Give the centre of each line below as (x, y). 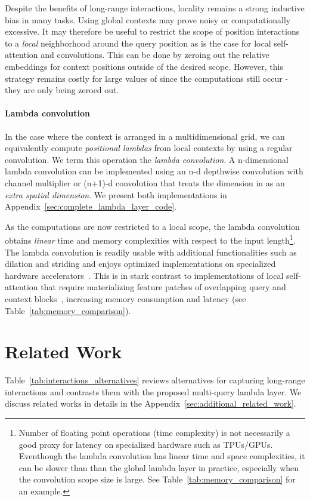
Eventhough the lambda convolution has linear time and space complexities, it (162, 456)
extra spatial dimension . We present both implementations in (116, 194)
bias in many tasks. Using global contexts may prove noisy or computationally (148, 19)
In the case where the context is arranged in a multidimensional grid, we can (145, 136)
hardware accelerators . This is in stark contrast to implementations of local (144, 275)
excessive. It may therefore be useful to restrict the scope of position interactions (152, 31)
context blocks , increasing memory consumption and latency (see (125, 298)
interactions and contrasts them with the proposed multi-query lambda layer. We (153, 391)
